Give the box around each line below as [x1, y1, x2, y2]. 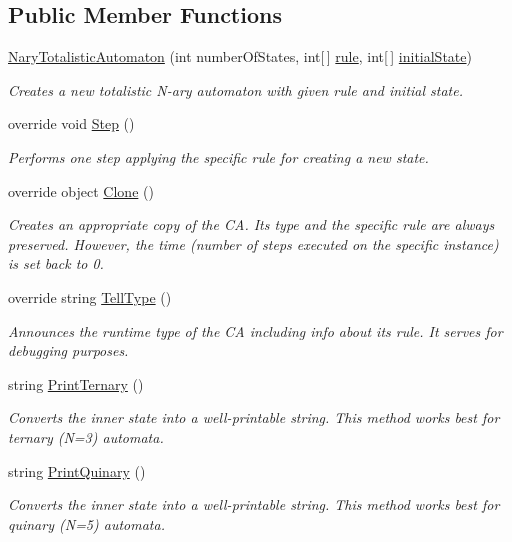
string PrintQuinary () [8, 460, 146, 481]
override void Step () [8, 113, 135, 134]
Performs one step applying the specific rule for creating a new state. [8, 146, 429, 167]
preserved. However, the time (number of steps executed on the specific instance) [8, 233, 499, 254]
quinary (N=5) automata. [8, 513, 165, 534]
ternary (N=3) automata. [8, 426, 164, 447]
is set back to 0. [8, 253, 104, 274]
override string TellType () [8, 286, 172, 307]
